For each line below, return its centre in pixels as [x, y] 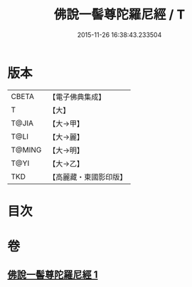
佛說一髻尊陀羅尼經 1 [53, 275]
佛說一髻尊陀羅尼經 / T [119, 15]
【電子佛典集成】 [77, 97]
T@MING [26, 150]
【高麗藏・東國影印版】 [88, 177]
